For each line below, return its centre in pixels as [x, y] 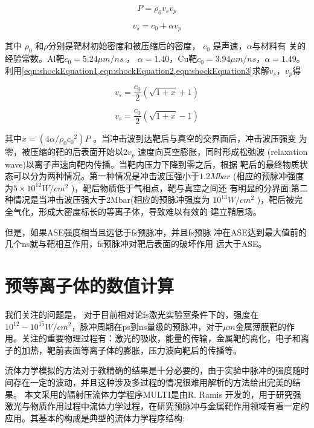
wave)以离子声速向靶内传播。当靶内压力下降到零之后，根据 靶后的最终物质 [152, 164]
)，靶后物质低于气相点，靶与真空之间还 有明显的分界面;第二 [190, 187]
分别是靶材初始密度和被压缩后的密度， [124, 46]
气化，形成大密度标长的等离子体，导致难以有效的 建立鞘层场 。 [137, 212]
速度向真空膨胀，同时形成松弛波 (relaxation [223, 152]
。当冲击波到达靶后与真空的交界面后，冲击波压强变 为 [200, 138]
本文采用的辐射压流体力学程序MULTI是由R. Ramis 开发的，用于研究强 [163, 394]
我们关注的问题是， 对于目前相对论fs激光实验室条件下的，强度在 [132, 314]
